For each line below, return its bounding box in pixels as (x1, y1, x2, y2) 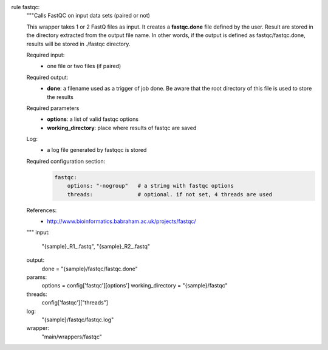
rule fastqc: (11, 4, 40, 10)
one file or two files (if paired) (47, 63, 121, 70)
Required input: (26, 51, 65, 58)
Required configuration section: (26, 157, 106, 165)
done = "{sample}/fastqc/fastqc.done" (41, 265, 138, 272)
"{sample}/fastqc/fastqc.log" (41, 316, 114, 323)
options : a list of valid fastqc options (47, 115, 139, 123)
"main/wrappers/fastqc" (41, 333, 103, 340)
